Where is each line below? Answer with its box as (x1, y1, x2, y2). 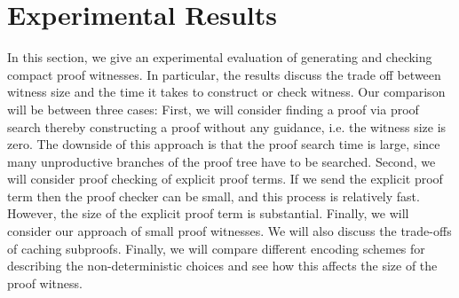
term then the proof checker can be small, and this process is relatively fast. (7, 186, 420, 205)
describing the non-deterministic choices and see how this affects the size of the (7, 256, 438, 275)
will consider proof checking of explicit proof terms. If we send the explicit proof (7, 169, 443, 188)
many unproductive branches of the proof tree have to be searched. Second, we (7, 152, 436, 170)
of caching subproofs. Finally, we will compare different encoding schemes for (7, 239, 425, 257)
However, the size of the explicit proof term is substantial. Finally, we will (7, 204, 409, 223)
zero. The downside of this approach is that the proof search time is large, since (7, 135, 440, 153)
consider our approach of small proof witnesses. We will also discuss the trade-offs (7, 222, 452, 240)
